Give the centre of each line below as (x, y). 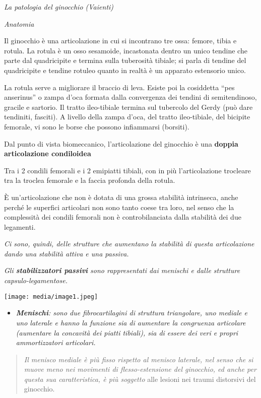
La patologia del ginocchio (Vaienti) (59, 7)
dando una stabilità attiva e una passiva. (67, 253)
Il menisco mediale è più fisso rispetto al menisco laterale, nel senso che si (139, 359)
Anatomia (19, 23)
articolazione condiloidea (48, 153)
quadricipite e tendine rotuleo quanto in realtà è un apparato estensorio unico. (125, 70)
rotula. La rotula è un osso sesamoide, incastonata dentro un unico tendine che (126, 50)
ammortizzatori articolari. (56, 342)
